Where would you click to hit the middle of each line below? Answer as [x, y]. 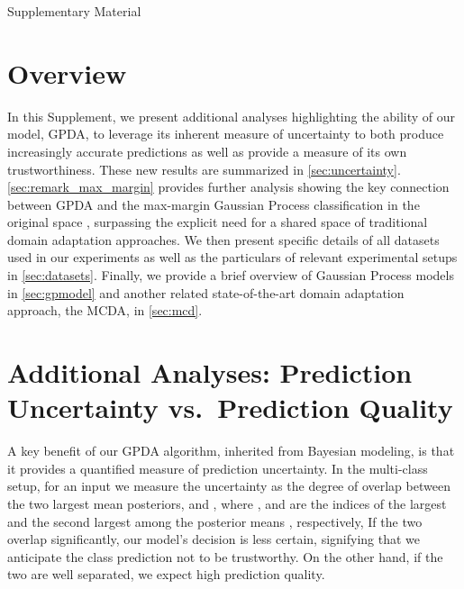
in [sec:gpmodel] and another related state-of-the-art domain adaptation [206, 292]
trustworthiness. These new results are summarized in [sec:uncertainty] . [204, 169]
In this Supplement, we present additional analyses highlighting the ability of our [232, 116]
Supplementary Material [74, 11]
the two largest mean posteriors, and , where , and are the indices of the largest [227, 503]
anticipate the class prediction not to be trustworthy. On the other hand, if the [225, 556]
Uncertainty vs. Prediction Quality [230, 408]
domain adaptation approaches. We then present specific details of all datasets [223, 239]
